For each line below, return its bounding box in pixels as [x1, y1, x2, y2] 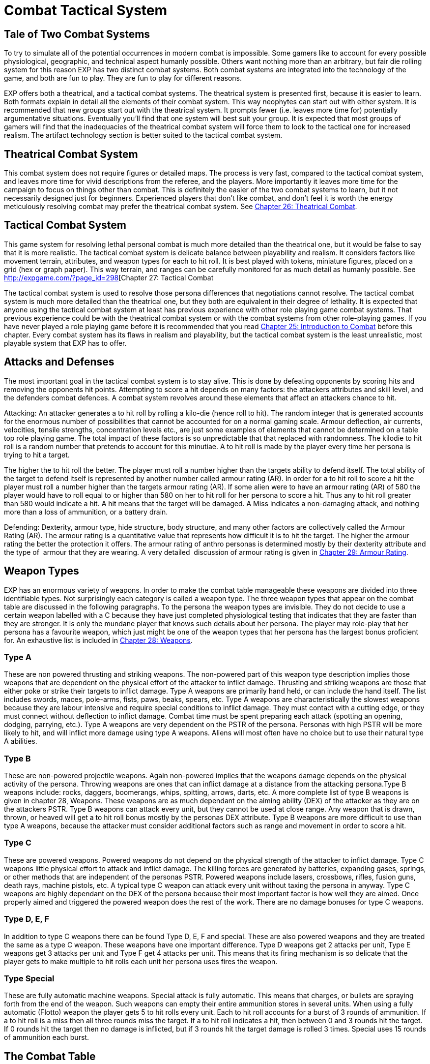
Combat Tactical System [4, 2, 168, 19]
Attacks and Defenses [4, 356, 115, 368]
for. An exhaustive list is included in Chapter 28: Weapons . [4, 636, 193, 644]
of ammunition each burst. [4, 1033, 89, 1042]
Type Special [4, 973, 55, 983]
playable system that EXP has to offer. [4, 338, 127, 347]
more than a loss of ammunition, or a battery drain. [4, 507, 168, 516]
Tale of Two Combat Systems [4, 28, 150, 40]
